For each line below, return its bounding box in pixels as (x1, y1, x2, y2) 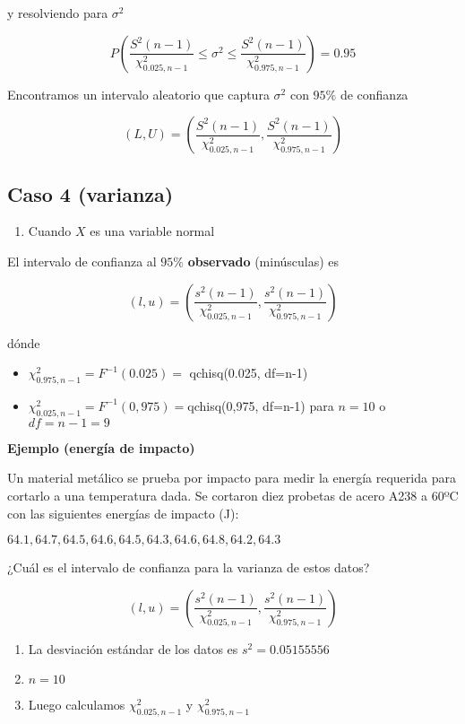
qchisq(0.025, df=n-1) (189, 363, 308, 382)
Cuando (28, 222, 72, 240)
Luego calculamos (28, 695, 125, 714)
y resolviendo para (7, 4, 108, 22)
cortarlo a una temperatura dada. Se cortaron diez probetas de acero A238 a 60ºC (7, 485, 459, 504)
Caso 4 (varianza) (7, 179, 174, 207)
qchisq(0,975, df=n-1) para (187, 396, 334, 414)
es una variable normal (90, 222, 215, 240)
